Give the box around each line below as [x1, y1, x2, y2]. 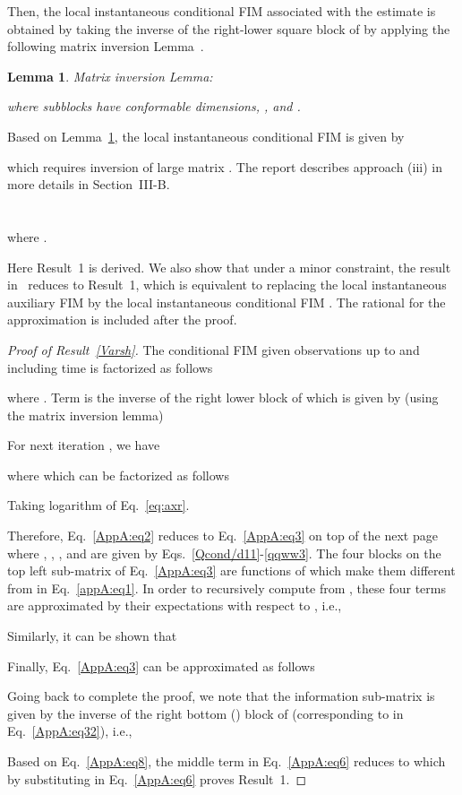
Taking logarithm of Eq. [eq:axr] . [7, 496, 190, 514]
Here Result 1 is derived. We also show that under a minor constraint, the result [7, 257, 451, 276]
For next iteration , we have [7, 436, 160, 454]
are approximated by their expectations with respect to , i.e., [7, 596, 342, 615]
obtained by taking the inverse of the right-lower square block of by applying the [7, 19, 450, 38]
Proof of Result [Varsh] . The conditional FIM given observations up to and [7, 340, 420, 359]
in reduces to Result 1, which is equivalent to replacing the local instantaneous [7, 275, 447, 294]
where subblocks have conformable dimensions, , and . [7, 97, 301, 116]
